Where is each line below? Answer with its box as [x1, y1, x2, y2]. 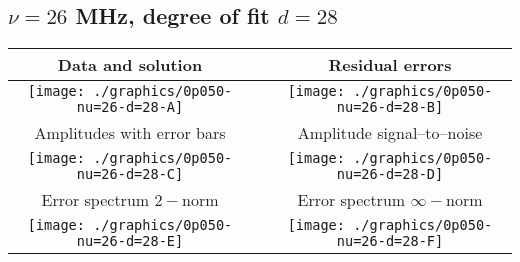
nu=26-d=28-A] [76, 99, 184, 116]
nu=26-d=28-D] [336, 166, 444, 183]
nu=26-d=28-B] [336, 99, 444, 116]
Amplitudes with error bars [34, 121, 226, 145]
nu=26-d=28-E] [76, 233, 184, 250]
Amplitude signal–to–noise [297, 121, 483, 145]
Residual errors [328, 53, 452, 77]
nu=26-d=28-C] [76, 166, 184, 183]
